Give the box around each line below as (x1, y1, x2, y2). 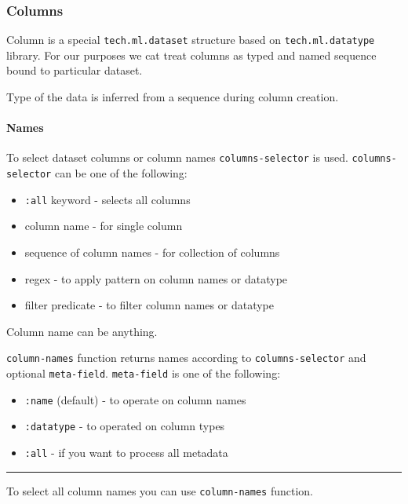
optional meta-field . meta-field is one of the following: (6, 365, 281, 382)
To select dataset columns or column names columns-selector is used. (6, 149, 348, 166)
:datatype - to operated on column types (24, 418, 225, 434)
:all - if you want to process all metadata (24, 444, 228, 461)
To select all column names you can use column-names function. (6, 482, 313, 499)
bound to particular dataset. (6, 62, 143, 79)
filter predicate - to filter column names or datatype (24, 297, 274, 313)
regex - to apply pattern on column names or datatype (24, 270, 288, 287)
